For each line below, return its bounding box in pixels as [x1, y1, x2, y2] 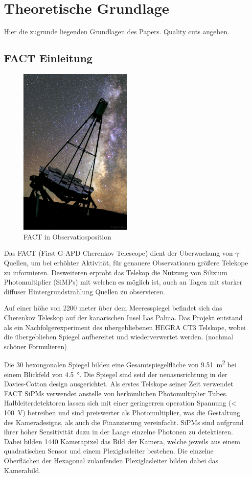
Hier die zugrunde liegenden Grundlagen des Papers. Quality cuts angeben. [4, 26, 229, 37]
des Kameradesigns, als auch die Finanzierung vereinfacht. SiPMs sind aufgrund [4, 417, 244, 427]
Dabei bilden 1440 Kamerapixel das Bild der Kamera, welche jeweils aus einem [4, 436, 240, 446]
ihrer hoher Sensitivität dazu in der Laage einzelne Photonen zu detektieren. [4, 427, 233, 437]
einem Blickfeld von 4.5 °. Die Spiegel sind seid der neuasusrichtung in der [4, 369, 228, 379]
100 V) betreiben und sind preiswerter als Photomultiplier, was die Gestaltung [4, 407, 241, 417]
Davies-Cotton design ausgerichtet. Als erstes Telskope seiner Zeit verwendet [4, 379, 233, 389]
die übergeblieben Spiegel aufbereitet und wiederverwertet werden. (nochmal [4, 332, 233, 342]
